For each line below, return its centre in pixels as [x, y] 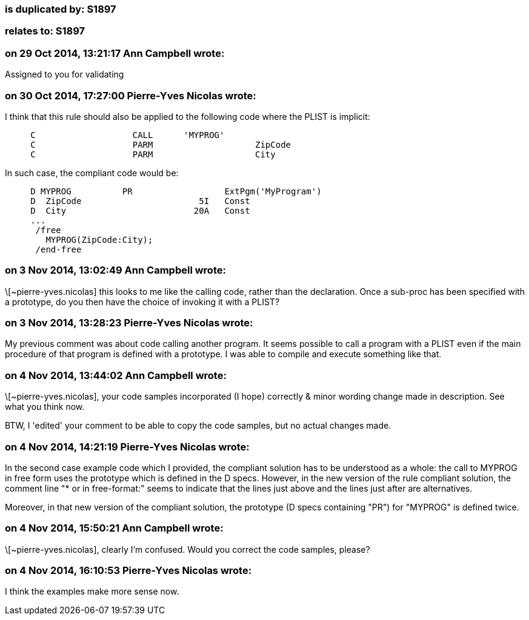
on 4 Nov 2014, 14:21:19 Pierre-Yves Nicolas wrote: [127, 447]
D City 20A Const [140, 210]
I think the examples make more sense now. [92, 592]
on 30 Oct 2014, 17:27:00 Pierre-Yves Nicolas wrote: [131, 95]
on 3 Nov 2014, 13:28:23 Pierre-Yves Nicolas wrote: [129, 323]
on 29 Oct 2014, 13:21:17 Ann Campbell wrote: [115, 53]
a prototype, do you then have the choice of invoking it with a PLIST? [142, 302]
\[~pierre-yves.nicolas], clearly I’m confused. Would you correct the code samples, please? [188, 549]
